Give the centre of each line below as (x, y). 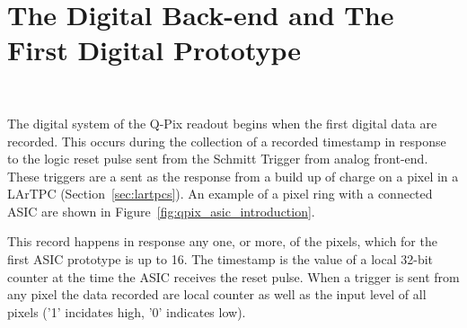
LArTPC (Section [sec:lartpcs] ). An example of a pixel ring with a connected (220, 194)
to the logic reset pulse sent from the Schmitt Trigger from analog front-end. (218, 159)
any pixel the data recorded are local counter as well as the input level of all (217, 294)
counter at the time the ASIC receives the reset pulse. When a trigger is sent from (233, 276)
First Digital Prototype (154, 50)
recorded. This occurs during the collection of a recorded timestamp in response (227, 141)
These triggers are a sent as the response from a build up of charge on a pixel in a (233, 176)
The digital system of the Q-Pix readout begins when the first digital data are (222, 123)
